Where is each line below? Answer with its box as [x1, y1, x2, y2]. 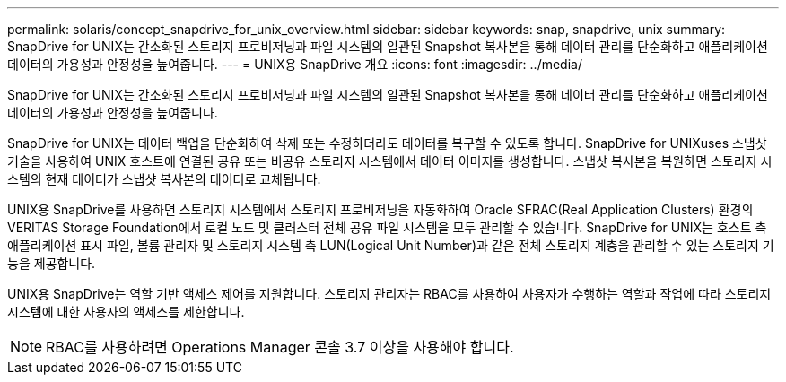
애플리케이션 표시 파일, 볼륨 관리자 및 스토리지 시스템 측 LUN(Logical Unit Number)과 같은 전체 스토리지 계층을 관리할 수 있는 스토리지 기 [7, 238, 774, 253]
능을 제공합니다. [7, 256, 96, 271]
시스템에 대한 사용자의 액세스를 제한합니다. [7, 304, 245, 319]
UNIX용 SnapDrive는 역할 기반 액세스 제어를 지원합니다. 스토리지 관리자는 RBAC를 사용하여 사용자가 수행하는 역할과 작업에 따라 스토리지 [7, 286, 772, 301]
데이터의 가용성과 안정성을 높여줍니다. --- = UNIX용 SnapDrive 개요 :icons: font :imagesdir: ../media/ [7, 56, 582, 72]
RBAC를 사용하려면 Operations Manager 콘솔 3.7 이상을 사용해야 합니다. [46, 338, 514, 356]
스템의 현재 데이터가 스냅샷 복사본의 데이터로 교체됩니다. [7, 171, 321, 187]
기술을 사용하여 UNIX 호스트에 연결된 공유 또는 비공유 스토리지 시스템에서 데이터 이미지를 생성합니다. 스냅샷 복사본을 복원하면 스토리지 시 [7, 153, 773, 169]
